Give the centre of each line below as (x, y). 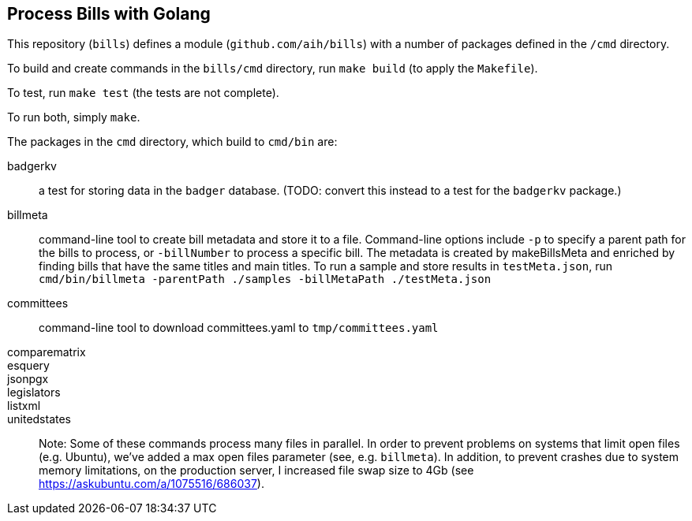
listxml (24, 406)
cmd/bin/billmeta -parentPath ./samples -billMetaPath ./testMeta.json (265, 279)
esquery (28, 366)
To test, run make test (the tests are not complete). (143, 93)
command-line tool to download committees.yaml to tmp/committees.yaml (239, 328)
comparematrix (47, 352)
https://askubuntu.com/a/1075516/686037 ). (151, 484)
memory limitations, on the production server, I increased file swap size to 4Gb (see (256, 471)
